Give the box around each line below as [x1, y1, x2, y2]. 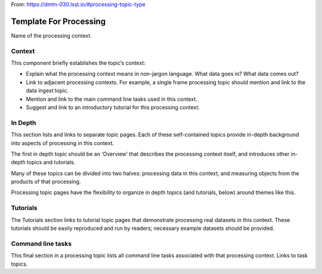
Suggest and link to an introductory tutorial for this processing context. [26, 104, 200, 110]
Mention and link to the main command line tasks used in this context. [26, 96, 198, 103]
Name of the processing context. [11, 32, 92, 39]
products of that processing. [11, 178, 81, 185]
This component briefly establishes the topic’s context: [11, 60, 146, 67]
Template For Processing [11, 16, 106, 26]
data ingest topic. [26, 87, 69, 94]
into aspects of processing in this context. [11, 139, 114, 146]
